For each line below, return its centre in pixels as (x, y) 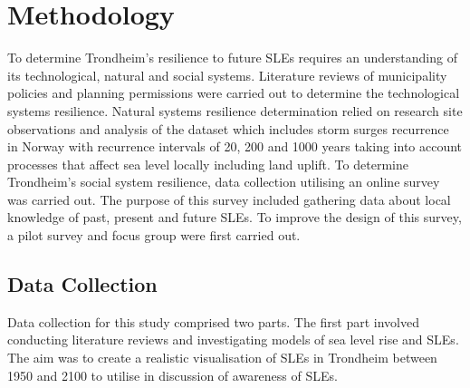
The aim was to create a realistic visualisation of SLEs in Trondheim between (222, 358)
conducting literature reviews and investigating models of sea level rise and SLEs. (233, 339)
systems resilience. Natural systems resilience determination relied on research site (235, 110)
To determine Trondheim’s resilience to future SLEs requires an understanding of (232, 58)
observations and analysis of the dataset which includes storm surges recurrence (228, 128)
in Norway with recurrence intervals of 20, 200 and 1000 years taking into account (235, 146)
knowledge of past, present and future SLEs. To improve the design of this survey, (235, 217)
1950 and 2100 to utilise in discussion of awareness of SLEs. (173, 375)
